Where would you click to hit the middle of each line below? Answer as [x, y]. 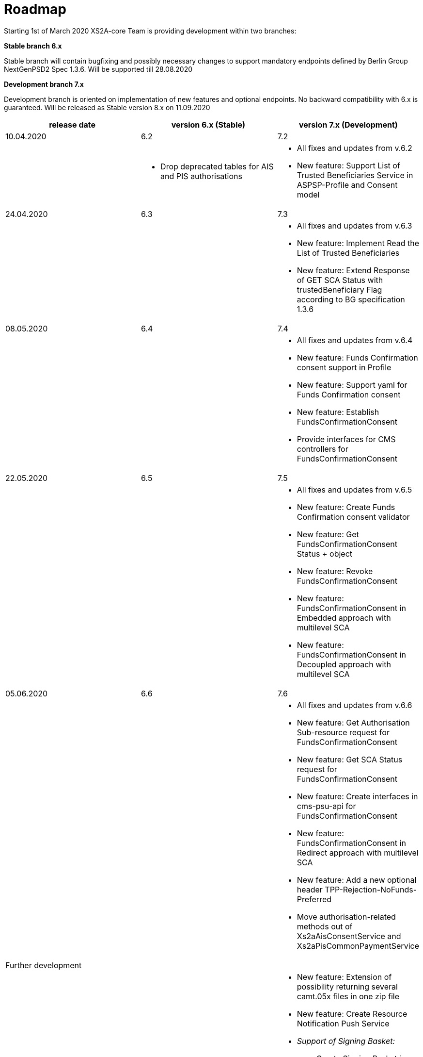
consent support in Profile [344, 367]
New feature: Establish [338, 412]
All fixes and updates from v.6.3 [354, 225]
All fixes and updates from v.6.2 [354, 148]
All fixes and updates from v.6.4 [355, 340]
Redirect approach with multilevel [358, 852]
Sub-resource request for [343, 732]
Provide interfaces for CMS [346, 439]
